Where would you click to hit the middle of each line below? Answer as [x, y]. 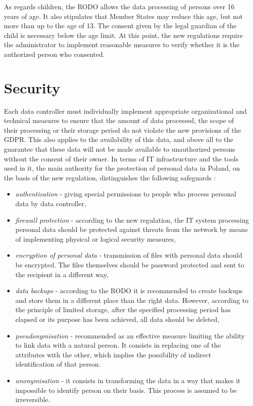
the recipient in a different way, [62, 274]
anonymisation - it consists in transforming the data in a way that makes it [128, 380]
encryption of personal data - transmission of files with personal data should [129, 255]
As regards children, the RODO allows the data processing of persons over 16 [119, 6]
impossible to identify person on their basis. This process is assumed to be [126, 390]
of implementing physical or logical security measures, [96, 238]
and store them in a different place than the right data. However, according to [132, 300]
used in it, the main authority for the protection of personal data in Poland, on [122, 168]
